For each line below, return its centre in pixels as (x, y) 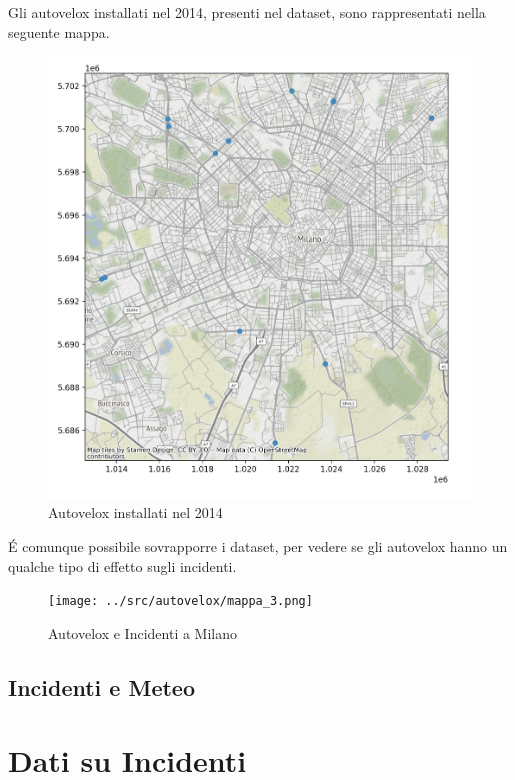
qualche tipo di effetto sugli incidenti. (122, 565)
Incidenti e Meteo (102, 686)
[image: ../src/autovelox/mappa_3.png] (180, 601)
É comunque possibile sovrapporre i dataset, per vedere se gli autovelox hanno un (258, 545)
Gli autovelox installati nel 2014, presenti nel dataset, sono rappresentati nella (247, 12)
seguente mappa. (59, 31)
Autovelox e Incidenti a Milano (142, 632)
